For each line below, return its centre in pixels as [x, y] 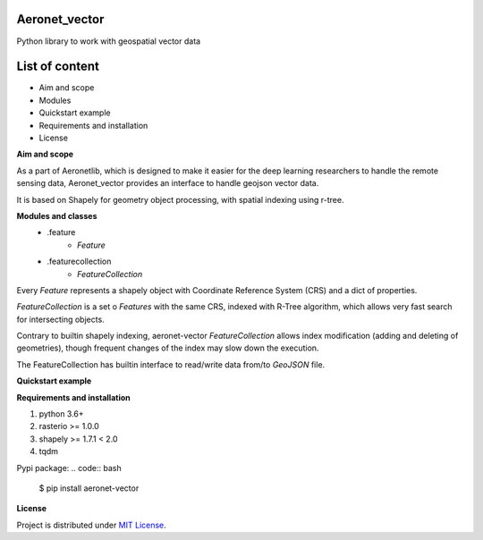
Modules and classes [57, 215]
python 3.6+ [61, 414]
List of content [58, 67]
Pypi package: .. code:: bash [69, 468]
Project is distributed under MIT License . [92, 525]
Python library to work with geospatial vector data [109, 41]
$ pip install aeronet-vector [89, 488]
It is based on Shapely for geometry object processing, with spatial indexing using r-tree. [180, 199]
